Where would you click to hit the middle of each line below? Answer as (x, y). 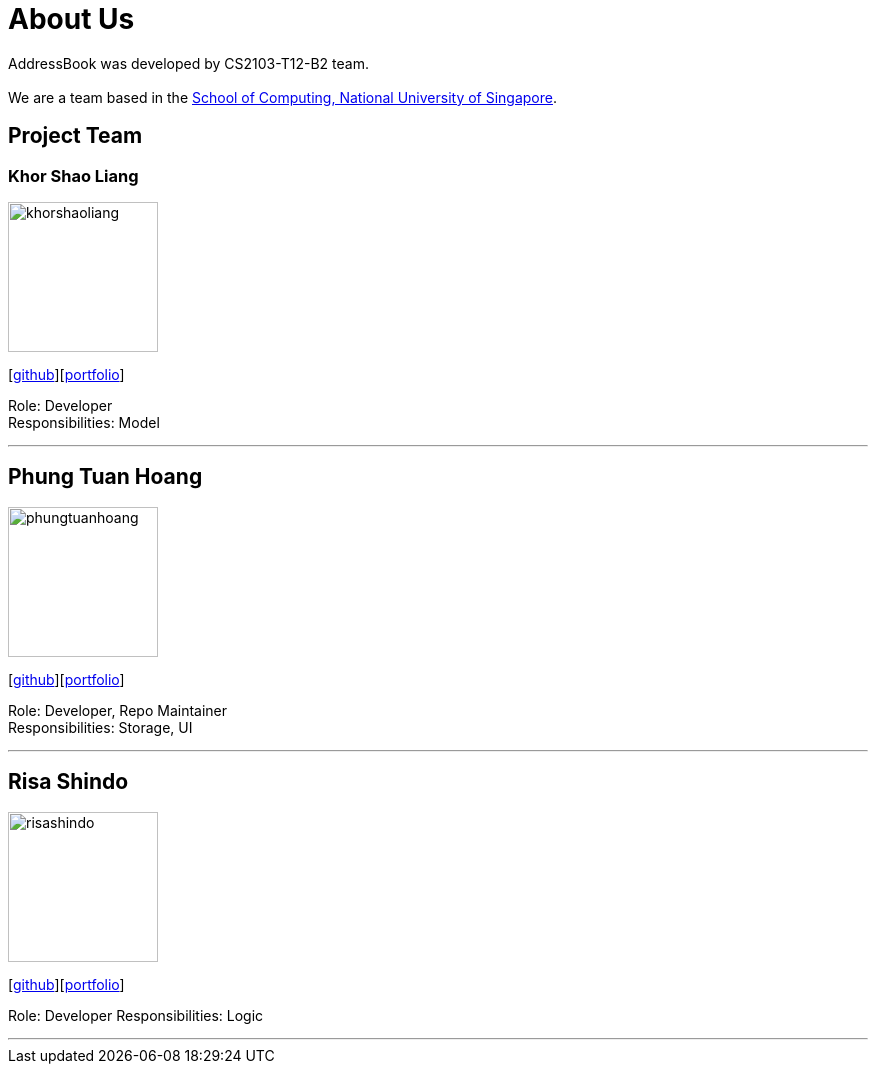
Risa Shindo (68, 782)
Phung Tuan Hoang (105, 477)
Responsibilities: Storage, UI (100, 727)
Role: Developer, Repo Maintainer (118, 710)
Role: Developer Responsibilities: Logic (136, 1015)
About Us (71, 19)
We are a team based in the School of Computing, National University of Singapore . (283, 97)
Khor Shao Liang (73, 175)
